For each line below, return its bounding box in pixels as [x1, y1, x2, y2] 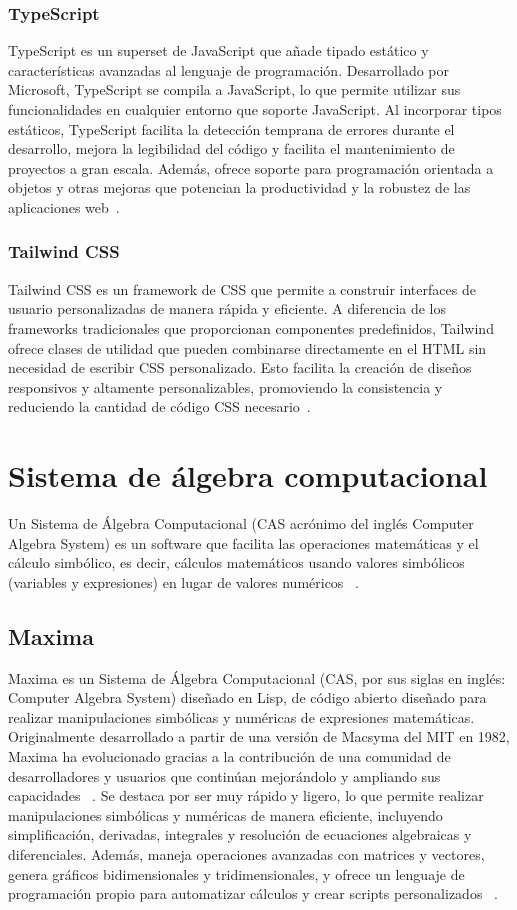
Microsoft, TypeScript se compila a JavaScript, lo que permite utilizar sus [8, 79, 461, 100]
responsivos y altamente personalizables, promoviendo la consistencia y [8, 376, 443, 397]
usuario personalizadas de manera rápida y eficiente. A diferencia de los [8, 298, 447, 319]
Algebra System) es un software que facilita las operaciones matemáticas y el [8, 532, 479, 553]
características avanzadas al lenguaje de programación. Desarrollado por [8, 59, 449, 80]
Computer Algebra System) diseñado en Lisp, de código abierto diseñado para [8, 687, 487, 708]
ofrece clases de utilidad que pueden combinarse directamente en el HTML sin [8, 337, 487, 358]
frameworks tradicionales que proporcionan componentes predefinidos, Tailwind [8, 317, 494, 338]
